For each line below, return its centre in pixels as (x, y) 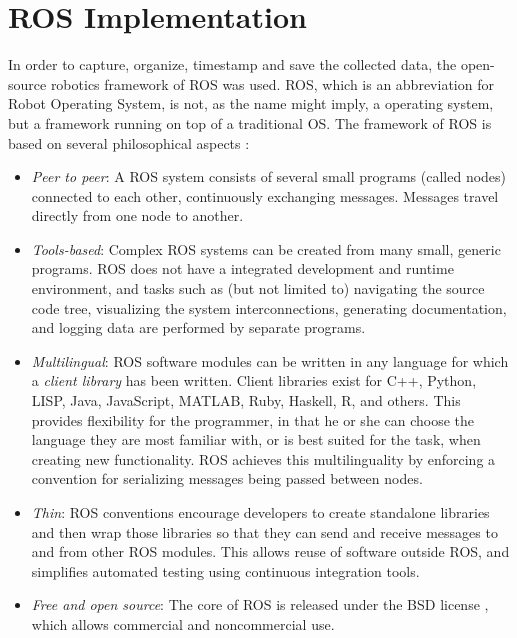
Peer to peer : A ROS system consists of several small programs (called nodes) (269, 176)
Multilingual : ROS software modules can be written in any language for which (270, 360)
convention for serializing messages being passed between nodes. (227, 478)
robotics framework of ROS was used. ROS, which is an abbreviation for (272, 83)
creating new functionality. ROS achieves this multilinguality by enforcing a (263, 458)
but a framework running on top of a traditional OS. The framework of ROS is (250, 122)
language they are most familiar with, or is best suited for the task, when (256, 439)
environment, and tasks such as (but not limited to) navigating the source (258, 288)
